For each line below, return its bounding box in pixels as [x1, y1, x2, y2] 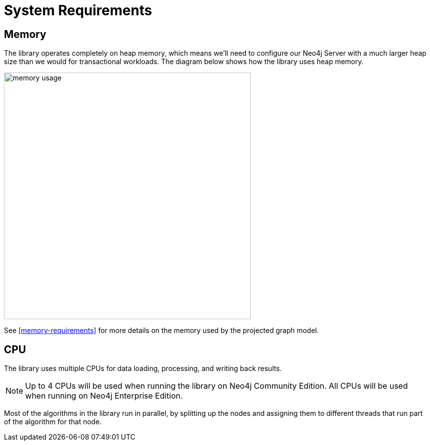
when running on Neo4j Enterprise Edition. [25, 391, 183, 401]
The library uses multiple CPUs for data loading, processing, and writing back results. [4, 364, 282, 373]
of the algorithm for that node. [4, 417, 102, 426]
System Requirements [4, 2, 152, 19]
